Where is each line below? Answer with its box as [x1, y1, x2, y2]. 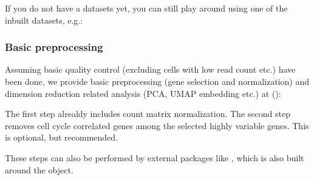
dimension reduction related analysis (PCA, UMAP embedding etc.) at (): [5, 87, 281, 99]
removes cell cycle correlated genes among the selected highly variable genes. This [5, 119, 309, 132]
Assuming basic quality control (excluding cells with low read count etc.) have [5, 63, 296, 76]
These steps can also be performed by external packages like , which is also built [5, 151, 304, 164]
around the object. [5, 163, 73, 176]
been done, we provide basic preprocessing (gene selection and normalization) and [5, 75, 309, 87]
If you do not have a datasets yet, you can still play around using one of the [5, 2, 288, 14]
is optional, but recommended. [5, 131, 118, 144]
